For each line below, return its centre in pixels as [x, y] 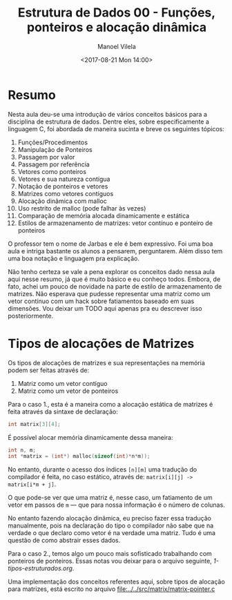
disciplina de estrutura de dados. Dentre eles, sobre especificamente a [109, 122]
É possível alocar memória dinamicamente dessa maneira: [90, 437]
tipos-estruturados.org [40, 568]
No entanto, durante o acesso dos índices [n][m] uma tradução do [103, 470]
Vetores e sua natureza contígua [64, 179]
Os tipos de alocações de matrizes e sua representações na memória [107, 362]
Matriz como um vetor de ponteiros [68, 391]
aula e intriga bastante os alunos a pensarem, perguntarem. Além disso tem [115, 251]
